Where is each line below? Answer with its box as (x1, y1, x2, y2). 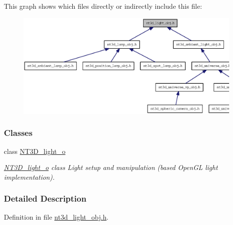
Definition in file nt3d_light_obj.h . (4, 211, 109, 222)
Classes (4, 127, 33, 139)
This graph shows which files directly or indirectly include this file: (4, 1, 202, 11)
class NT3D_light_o (4, 146, 66, 156)
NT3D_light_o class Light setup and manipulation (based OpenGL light (4, 162, 218, 172)
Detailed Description (4, 192, 86, 205)
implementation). (4, 171, 55, 182)
